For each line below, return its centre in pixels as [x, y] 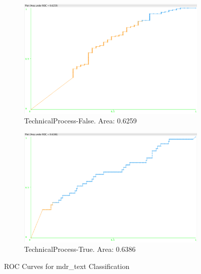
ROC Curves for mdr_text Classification [67, 266]
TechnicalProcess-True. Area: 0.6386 [80, 249]
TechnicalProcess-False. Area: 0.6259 [80, 121]
